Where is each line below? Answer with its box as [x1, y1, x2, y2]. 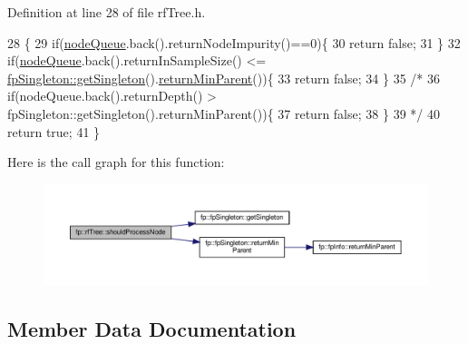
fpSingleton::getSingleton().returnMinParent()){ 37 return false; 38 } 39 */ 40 [7, 103, 440, 123]
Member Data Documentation [7, 314, 297, 342]
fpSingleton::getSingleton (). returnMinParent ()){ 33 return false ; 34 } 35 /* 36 [7, 68, 441, 87]
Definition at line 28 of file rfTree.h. [7, 3, 206, 21]
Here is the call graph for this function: [7, 152, 225, 172]
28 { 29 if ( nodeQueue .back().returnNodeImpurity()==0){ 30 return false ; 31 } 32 [7, 33, 461, 52]
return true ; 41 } [7, 122, 101, 141]
